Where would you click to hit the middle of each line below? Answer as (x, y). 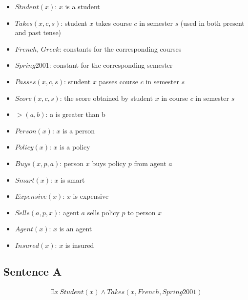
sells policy (103, 212)
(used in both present (212, 23)
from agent (150, 163)
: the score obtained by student (106, 98)
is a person (79, 130)
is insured (80, 245)
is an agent (76, 229)
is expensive (91, 196)
